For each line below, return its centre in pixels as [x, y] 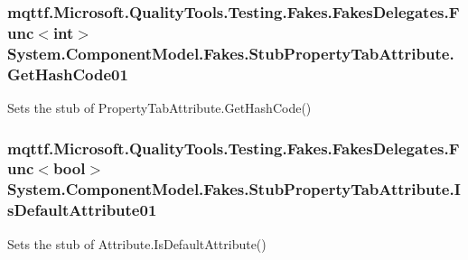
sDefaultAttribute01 [82, 210]
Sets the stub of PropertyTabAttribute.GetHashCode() [159, 107]
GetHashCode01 [68, 74]
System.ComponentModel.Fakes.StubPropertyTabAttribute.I [234, 189]
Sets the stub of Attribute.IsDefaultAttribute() [137, 243]
